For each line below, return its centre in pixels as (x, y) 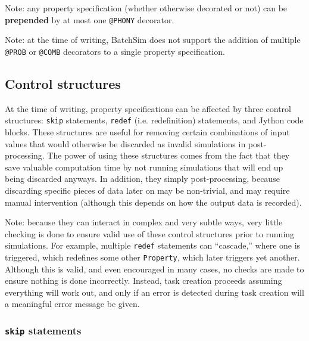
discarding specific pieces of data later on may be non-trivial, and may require (147, 190)
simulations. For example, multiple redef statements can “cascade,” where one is (153, 245)
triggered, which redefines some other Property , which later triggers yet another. (152, 257)
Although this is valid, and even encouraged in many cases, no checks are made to (154, 269)
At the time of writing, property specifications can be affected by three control (148, 108)
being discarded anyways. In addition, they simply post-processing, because (142, 179)
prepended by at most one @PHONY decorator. (90, 19)
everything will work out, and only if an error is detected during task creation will (154, 292)
